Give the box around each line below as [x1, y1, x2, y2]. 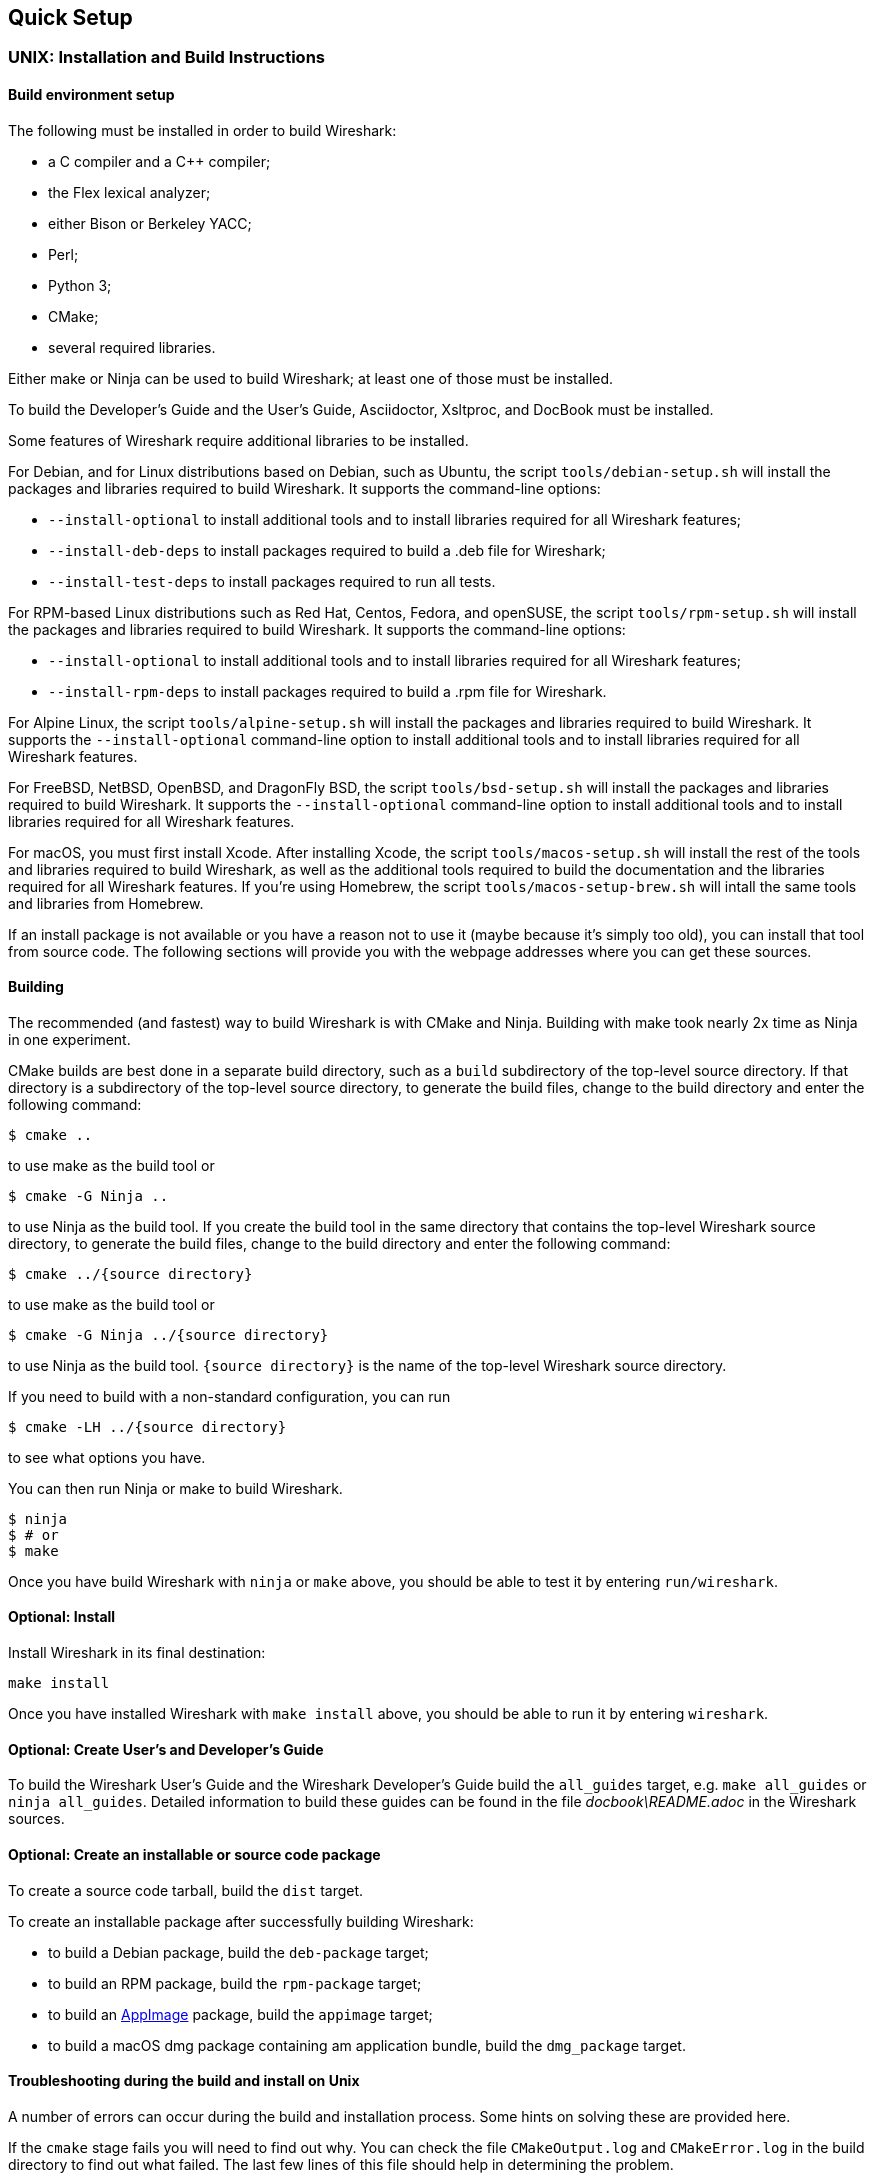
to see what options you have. [8, 1448, 206, 1466]
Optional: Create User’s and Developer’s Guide [8, 1740, 324, 1758]
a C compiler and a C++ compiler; [48, 152, 271, 170]
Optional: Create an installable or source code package [8, 1845, 381, 1863]
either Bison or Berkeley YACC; [48, 214, 252, 232]
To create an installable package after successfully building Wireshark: [8, 1912, 474, 1930]
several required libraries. [48, 338, 216, 356]
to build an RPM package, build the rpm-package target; [48, 1974, 422, 1992]
